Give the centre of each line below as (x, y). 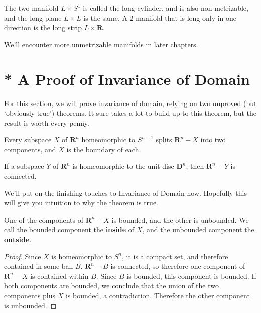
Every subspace (28, 139)
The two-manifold (31, 8)
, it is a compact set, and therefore (175, 256)
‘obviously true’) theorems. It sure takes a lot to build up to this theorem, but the (130, 113)
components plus (30, 295)
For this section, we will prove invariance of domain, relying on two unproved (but (130, 103)
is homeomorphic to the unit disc (123, 166)
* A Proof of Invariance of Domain (127, 79)
